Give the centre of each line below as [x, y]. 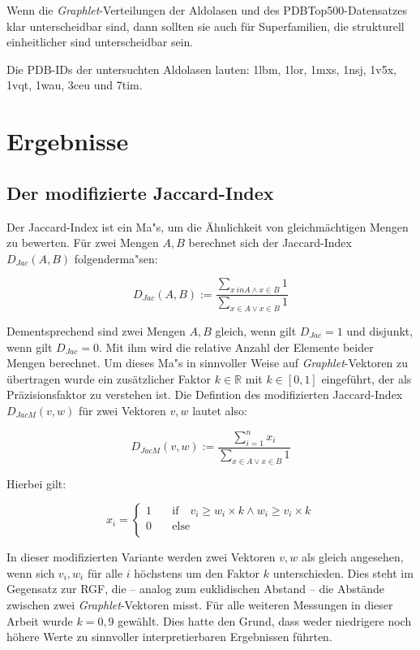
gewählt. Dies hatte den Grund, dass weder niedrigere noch [265, 620]
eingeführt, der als [366, 378]
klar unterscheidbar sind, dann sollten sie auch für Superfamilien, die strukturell [206, 26]
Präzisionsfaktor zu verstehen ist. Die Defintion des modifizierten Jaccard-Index [205, 394]
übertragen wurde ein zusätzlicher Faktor [109, 378]
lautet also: [220, 410]
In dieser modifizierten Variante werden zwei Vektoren [141, 557]
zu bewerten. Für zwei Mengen [83, 243]
